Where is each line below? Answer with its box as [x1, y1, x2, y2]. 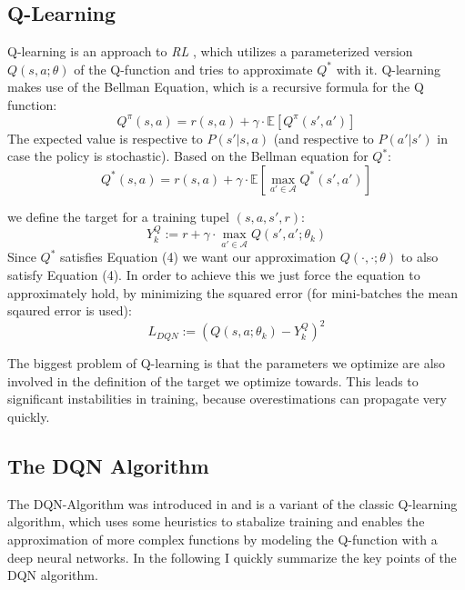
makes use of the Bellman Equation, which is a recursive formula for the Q [7, 77, 424, 96]
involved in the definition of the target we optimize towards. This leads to [7, 371, 419, 390]
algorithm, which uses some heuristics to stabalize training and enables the [7, 512, 425, 531]
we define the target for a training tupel [7, 206, 229, 225]
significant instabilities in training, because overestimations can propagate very [7, 389, 447, 408]
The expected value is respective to [7, 128, 203, 147]
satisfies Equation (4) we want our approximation [59, 247, 337, 266]
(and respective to [273, 128, 374, 147]
